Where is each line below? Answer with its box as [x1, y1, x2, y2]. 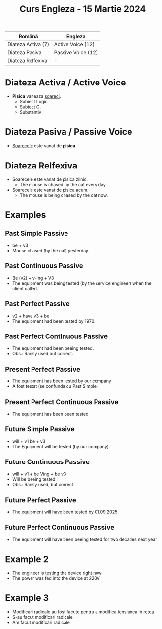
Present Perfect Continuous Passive [5, 398, 119, 406]
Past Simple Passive [5, 229, 68, 238]
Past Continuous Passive [5, 262, 84, 270]
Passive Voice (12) [54, 49, 98, 56]
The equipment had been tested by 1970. [12, 318, 96, 324]
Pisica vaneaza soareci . [12, 93, 61, 99]
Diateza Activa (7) [7, 41, 50, 48]
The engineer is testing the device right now [12, 570, 102, 576]
